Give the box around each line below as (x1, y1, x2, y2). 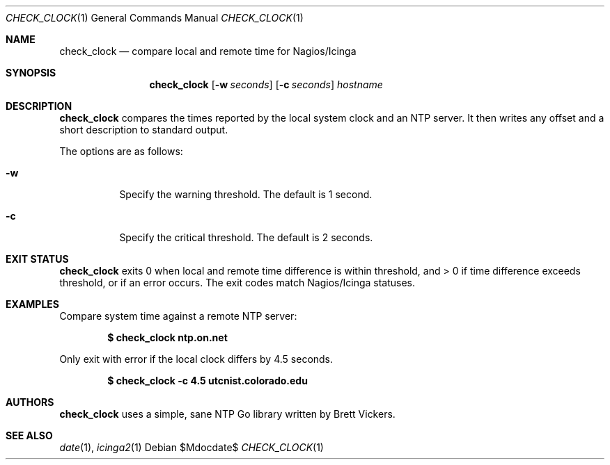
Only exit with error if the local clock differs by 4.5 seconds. (59, 353, 334, 365)
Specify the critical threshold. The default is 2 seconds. (119, 231, 373, 243)
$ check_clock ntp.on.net (107, 332, 228, 343)
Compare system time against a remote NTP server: (59, 310, 297, 322)
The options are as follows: (59, 145, 183, 157)
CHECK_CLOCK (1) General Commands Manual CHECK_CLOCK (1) (6, 12, 304, 24)
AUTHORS (6, 396, 54, 408)
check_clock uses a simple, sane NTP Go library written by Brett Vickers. (59, 408, 396, 420)
